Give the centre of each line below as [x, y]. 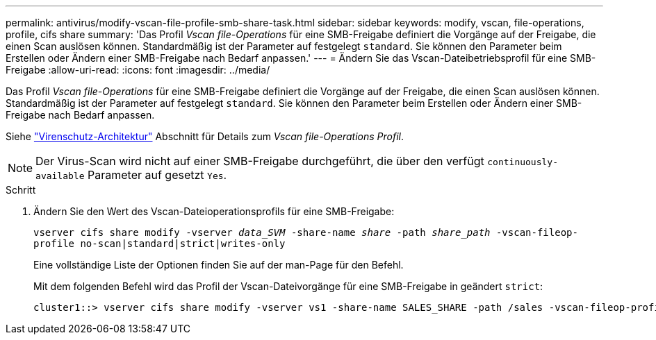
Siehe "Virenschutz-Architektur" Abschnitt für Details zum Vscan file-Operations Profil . [205, 136]
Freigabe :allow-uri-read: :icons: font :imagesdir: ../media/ [138, 70]
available [60, 176]
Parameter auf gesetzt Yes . [157, 175]
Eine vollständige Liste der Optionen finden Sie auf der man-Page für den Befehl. [219, 265]
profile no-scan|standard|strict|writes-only [159, 244]
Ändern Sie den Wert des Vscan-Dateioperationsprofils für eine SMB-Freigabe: [214, 211]
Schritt [21, 190]
